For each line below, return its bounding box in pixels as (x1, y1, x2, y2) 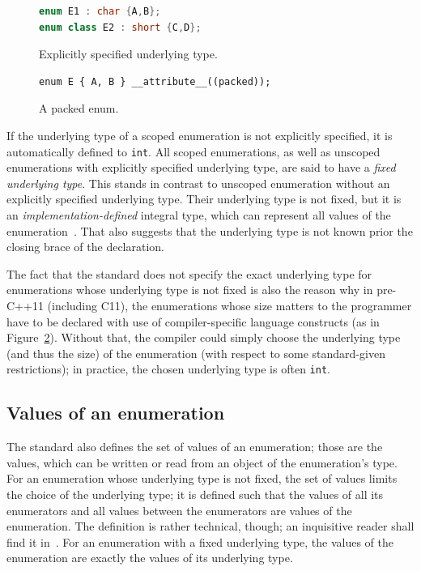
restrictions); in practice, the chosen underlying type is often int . (6, 360, 330, 377)
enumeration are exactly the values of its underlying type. (6, 549, 293, 566)
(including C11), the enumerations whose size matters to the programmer (47, 296, 412, 313)
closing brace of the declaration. (6, 238, 164, 255)
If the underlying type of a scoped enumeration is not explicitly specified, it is (6, 126, 393, 143)
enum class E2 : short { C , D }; (39, 21, 202, 33)
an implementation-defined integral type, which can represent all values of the (6, 207, 391, 223)
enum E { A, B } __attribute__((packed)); (39, 75, 271, 87)
